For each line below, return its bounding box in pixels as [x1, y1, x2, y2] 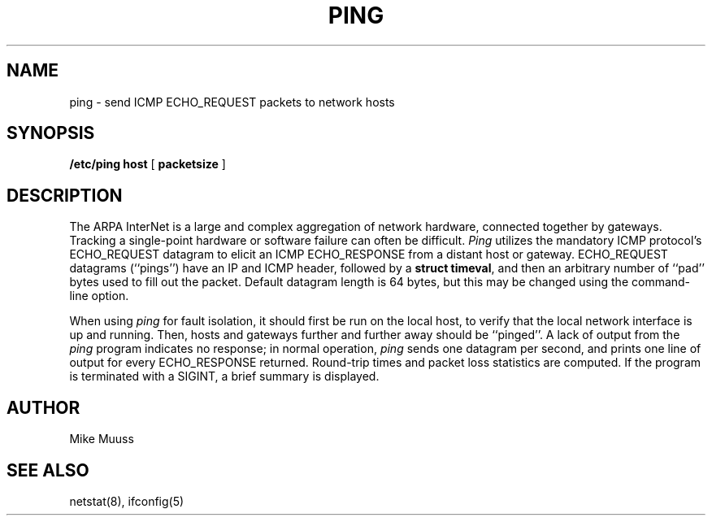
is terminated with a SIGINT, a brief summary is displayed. [69, 369, 380, 384]
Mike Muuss [69, 432, 134, 446]
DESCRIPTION [7, 185, 123, 206]
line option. [69, 289, 129, 303]
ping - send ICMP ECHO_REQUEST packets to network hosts [69, 94, 395, 109]
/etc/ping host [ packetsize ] [69, 157, 226, 172]
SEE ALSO [7, 459, 89, 481]
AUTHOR [7, 397, 80, 418]
